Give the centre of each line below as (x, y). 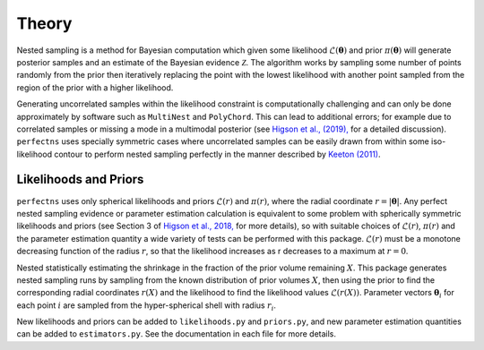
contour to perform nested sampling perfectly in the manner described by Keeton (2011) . (217, 154)
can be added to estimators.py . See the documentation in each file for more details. (176, 334)
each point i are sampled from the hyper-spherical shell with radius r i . (147, 306)
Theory (44, 23)
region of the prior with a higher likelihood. (95, 87)
